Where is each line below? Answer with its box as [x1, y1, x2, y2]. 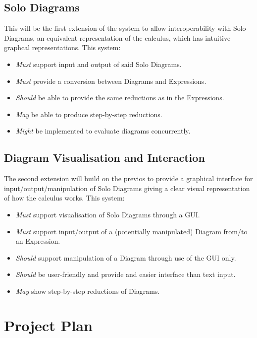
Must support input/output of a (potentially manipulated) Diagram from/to [15, 226, 248, 236]
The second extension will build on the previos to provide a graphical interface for [4, 173, 253, 184]
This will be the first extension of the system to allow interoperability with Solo [4, 23, 246, 33]
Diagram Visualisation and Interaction [4, 150, 205, 165]
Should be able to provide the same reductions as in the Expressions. [15, 92, 224, 103]
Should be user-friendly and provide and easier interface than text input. [15, 269, 236, 279]
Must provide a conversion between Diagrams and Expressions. [15, 75, 206, 86]
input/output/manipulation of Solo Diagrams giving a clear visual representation [4, 183, 250, 193]
